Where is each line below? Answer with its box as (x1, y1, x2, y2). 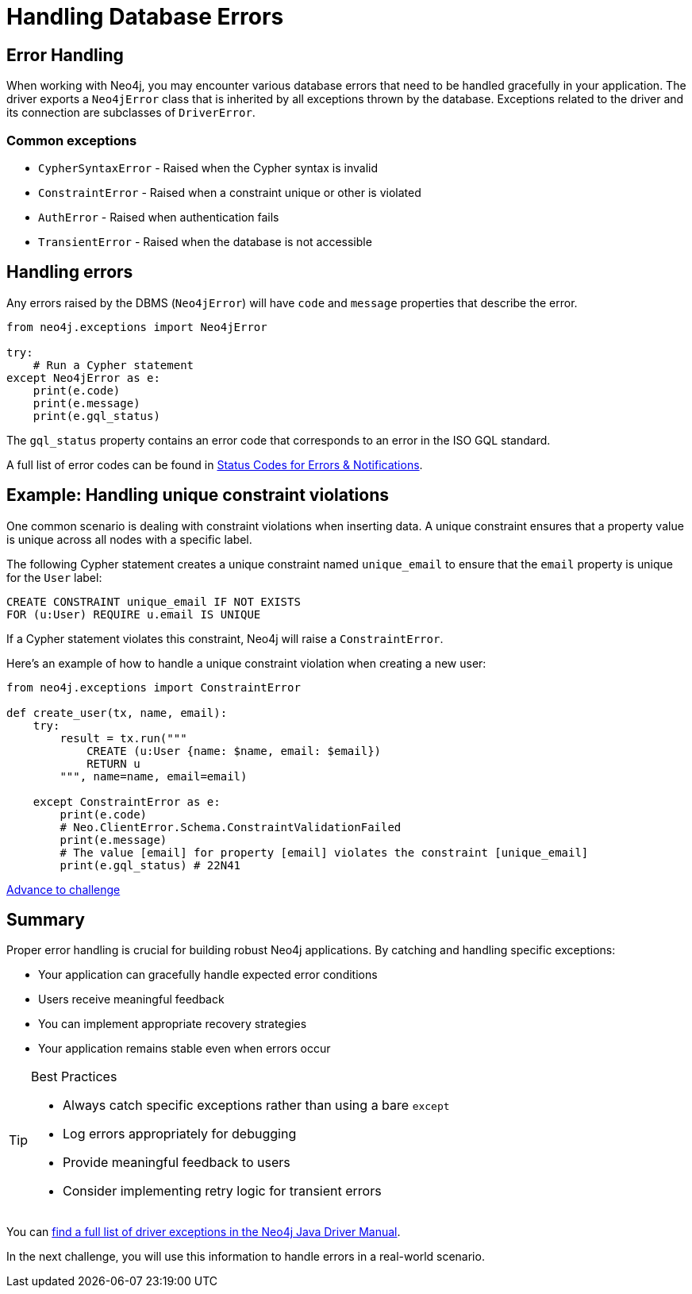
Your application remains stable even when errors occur (38, 1042, 331, 1056)
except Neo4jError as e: (6, 371, 160, 384)
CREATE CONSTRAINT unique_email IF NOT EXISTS (6, 595, 301, 608)
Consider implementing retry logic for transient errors (63, 1183, 382, 1200)
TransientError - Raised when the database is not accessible (38, 234, 372, 248)
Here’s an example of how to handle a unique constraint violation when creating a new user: (6, 656, 486, 670)
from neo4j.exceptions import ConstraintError (6, 680, 301, 694)
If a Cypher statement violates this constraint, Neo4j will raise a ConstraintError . (6, 631, 444, 645)
